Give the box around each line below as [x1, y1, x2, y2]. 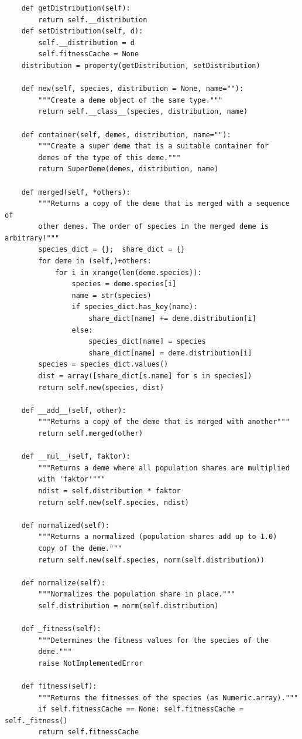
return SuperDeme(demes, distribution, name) [38, 165, 219, 174]
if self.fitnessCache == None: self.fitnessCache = [38, 705, 244, 714]
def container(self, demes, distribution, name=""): [21, 130, 231, 139]
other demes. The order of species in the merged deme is [38, 222, 269, 231]
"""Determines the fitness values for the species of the [38, 636, 269, 645]
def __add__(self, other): [21, 406, 126, 415]
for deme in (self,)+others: [38, 257, 152, 266]
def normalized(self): [21, 521, 109, 530]
